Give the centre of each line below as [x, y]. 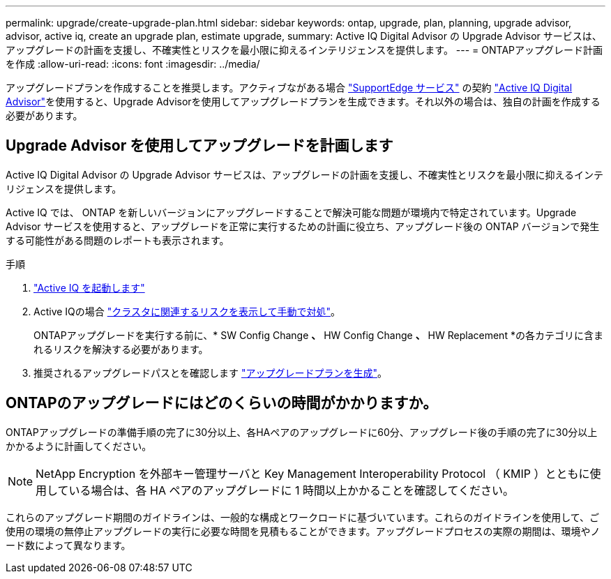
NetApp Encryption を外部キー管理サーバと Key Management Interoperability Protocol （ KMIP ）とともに [313, 473]
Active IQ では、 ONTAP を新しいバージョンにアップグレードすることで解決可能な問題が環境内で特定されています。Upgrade [291, 212]
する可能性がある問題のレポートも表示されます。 [118, 240]
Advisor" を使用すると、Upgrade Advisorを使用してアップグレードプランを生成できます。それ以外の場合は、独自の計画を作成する [303, 101]
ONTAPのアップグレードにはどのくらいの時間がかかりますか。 [222, 403]
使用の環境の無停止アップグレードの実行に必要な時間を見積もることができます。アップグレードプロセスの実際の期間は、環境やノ [303, 531]
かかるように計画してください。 [79, 446]
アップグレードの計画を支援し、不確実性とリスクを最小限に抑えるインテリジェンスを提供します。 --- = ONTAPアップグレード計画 [304, 50]
